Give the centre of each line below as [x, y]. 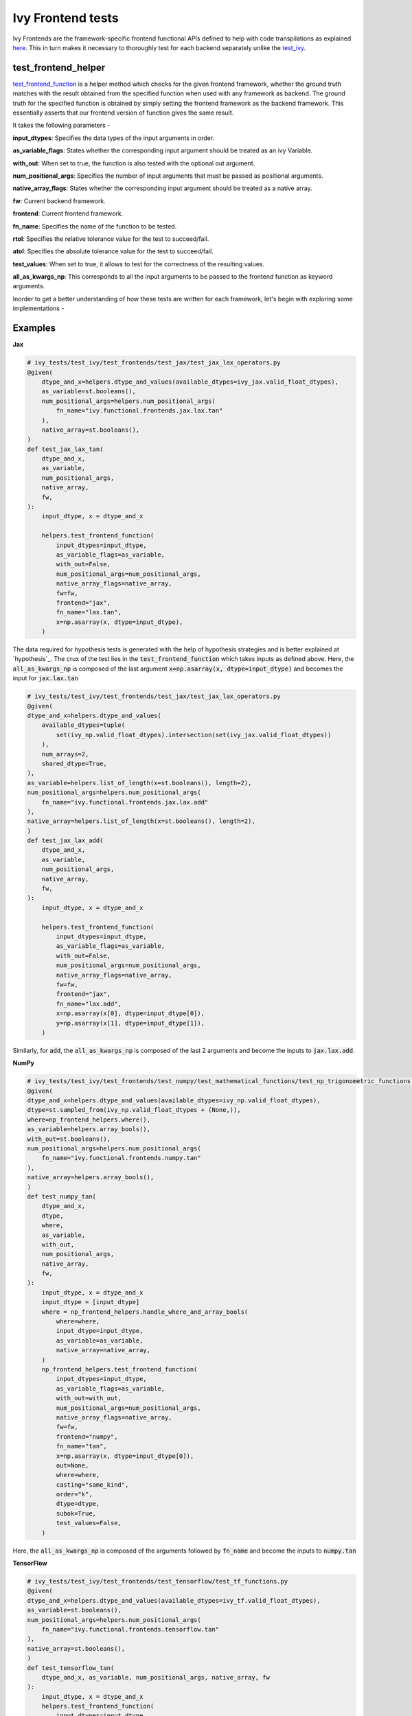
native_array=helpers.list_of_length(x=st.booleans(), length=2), [141, 821]
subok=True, [76, 1513]
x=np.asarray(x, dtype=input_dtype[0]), [125, 1456]
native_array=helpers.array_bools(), [91, 1178]
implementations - [38, 308]
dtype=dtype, [78, 1504]
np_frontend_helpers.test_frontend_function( [119, 1369]
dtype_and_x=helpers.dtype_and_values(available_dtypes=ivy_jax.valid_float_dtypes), [190, 382]
